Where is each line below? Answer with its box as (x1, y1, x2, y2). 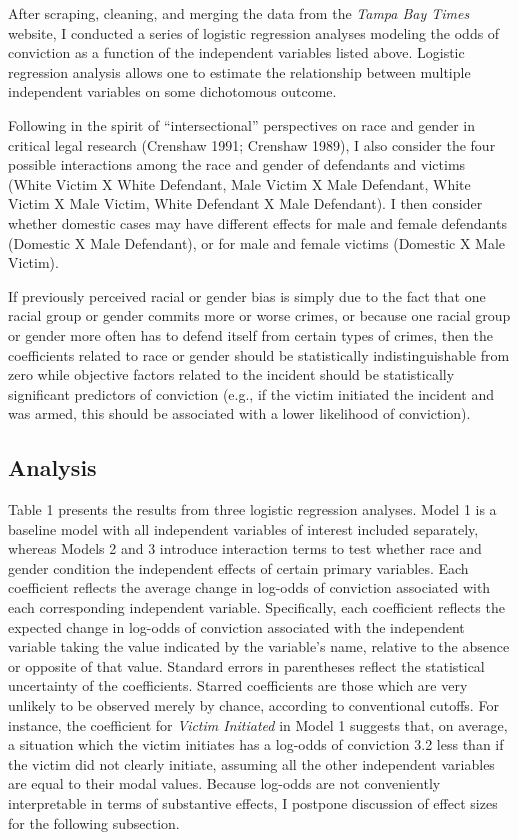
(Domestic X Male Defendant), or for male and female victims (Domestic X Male (8, 232, 506, 253)
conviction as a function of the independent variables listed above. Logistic (8, 42, 465, 63)
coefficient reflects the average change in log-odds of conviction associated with (8, 577, 491, 598)
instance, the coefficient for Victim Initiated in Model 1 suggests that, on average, (8, 714, 508, 735)
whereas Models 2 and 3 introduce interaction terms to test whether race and (8, 538, 482, 559)
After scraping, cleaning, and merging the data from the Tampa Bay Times (8, 3, 470, 23)
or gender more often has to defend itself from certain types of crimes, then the (8, 324, 494, 345)
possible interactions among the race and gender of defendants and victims (8, 154, 466, 175)
